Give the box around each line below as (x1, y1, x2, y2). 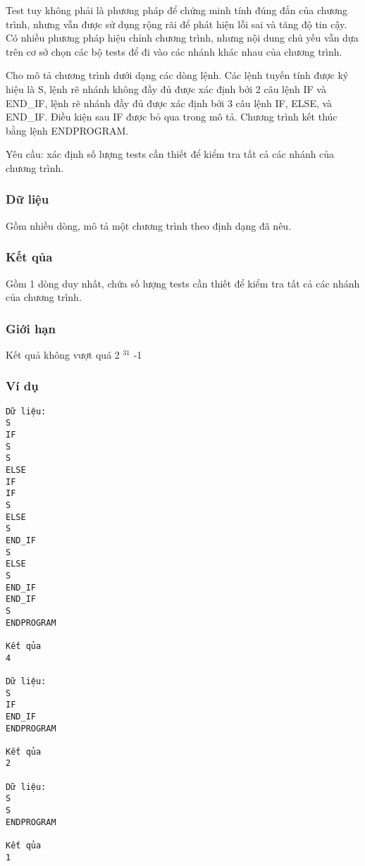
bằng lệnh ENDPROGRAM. (6, 123, 129, 137)
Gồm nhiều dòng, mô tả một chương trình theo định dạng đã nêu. (6, 218, 292, 233)
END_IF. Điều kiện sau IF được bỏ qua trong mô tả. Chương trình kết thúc (6, 109, 338, 124)
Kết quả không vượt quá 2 (6, 347, 120, 361)
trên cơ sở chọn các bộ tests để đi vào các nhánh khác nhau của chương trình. (6, 44, 342, 58)
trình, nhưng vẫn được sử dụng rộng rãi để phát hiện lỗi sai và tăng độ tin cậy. (6, 16, 347, 31)
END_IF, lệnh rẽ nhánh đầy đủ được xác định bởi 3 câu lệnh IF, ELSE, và (6, 95, 333, 110)
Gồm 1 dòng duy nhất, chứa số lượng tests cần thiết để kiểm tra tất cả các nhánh (6, 276, 360, 290)
